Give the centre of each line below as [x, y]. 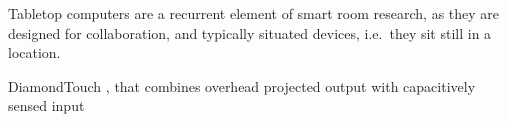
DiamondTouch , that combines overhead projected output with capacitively [242, 85]
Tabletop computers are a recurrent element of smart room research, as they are [254, 13]
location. [34, 52]
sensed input [46, 105]
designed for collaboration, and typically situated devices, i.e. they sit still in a [250, 32]
